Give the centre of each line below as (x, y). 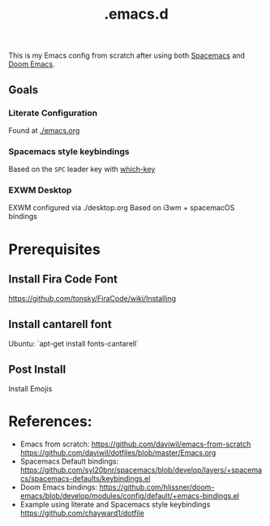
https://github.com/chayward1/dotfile (82, 513)
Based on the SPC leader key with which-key (82, 169)
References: (50, 422)
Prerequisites (55, 249)
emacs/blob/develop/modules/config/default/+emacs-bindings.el (129, 496)
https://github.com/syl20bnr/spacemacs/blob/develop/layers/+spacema (141, 470)
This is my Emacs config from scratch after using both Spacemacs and (127, 56)
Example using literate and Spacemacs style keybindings (115, 505)
